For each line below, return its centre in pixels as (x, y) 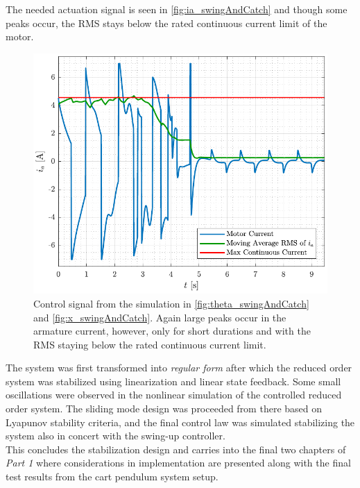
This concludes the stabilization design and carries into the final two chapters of (176, 449)
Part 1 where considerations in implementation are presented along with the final (178, 463)
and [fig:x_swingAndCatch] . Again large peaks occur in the (160, 317)
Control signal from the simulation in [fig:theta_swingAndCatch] (171, 303)
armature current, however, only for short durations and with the (172, 331)
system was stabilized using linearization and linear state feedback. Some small (173, 381)
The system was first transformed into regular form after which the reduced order (179, 368)
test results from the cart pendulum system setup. (112, 477)
